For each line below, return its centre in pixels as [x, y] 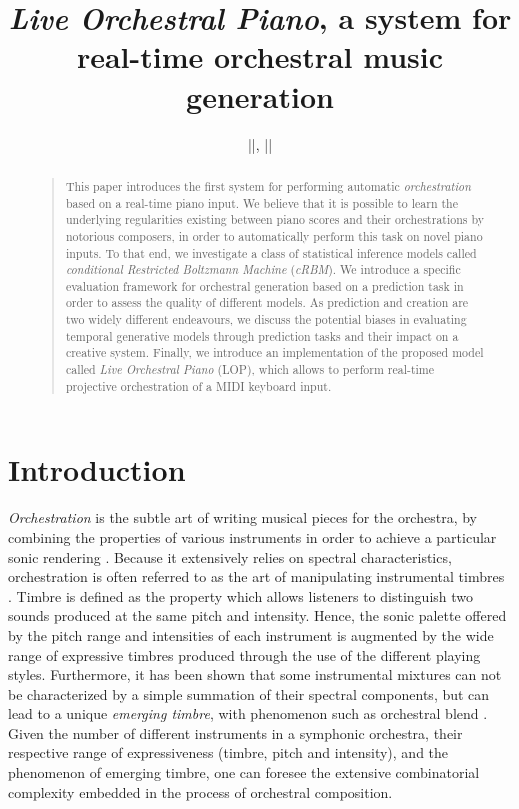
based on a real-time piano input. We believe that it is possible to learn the [261, 202]
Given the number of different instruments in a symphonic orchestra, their [235, 732]
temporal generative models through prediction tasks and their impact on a [262, 335]
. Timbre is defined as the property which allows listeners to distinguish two [241, 595]
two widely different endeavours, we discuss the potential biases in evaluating [266, 319]
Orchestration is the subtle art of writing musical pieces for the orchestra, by [242, 517]
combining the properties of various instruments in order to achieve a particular [252, 536]
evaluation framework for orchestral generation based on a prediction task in [264, 285]
